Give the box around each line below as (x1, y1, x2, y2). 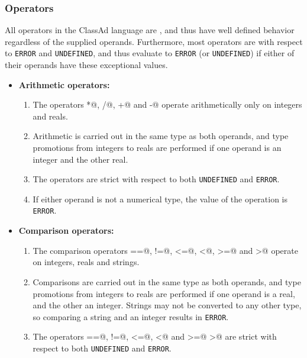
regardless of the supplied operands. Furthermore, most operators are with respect (5, 35, 303, 47)
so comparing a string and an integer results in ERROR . (33, 310, 229, 322)
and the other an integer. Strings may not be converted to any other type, (33, 299, 302, 311)
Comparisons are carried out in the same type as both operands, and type (33, 275, 301, 288)
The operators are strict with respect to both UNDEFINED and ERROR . (33, 173, 280, 185)
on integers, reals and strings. (33, 256, 140, 268)
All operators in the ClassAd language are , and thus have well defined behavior (5, 24, 295, 36)
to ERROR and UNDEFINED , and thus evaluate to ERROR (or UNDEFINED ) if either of (5, 47, 295, 59)
